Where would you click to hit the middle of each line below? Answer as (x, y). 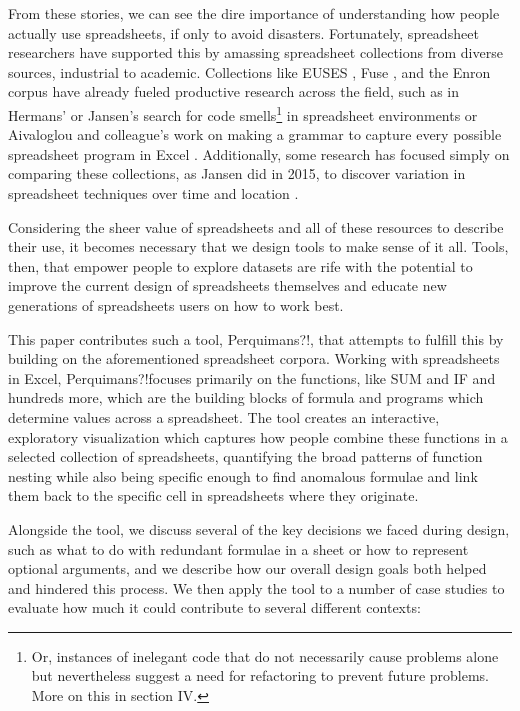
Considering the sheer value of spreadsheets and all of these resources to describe (256, 226)
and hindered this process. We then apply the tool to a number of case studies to (256, 587)
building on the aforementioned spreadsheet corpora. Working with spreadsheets (254, 358)
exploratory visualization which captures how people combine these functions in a (258, 436)
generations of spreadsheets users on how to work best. (176, 304)
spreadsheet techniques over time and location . (153, 193)
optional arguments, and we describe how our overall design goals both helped (247, 568)
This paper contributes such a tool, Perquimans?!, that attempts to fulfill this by (256, 338)
